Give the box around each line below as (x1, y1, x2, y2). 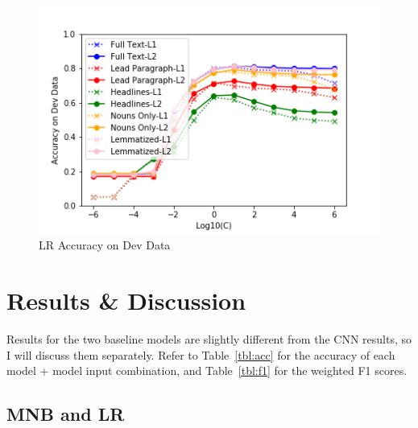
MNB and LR (6, 401, 125, 426)
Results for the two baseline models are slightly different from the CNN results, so (6, 330, 412, 347)
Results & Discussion (6, 284, 246, 317)
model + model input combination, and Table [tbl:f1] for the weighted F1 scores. (6, 362, 408, 379)
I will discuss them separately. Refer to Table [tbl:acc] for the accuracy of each (6, 346, 395, 363)
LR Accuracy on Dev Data (39, 237, 171, 253)
